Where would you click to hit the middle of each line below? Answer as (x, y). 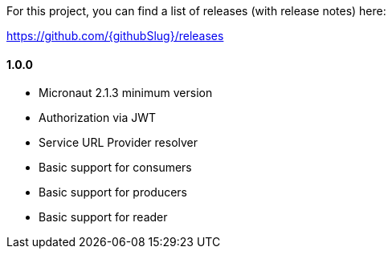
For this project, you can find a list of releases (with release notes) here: (196, 11)
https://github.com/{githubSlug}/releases (115, 36)
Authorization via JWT (98, 118)
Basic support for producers (113, 192)
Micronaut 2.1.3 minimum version (126, 93)
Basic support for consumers (115, 168)
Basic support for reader (103, 217)
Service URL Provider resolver (118, 143)
